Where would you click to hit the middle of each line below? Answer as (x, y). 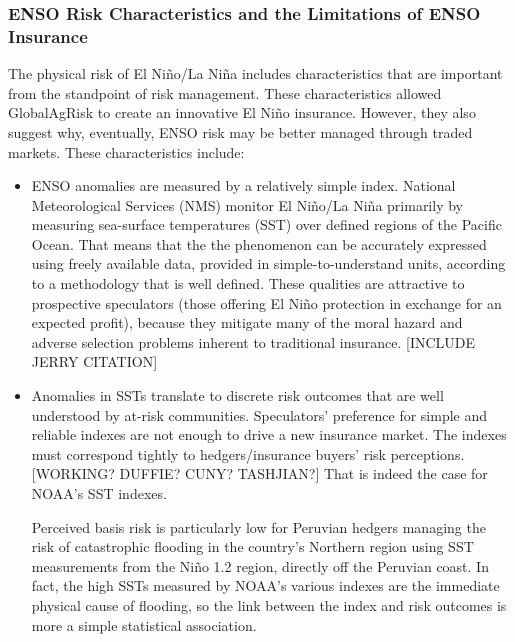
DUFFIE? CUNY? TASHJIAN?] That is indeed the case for (303, 473)
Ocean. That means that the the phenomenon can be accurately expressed (259, 243)
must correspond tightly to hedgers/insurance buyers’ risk (209, 453)
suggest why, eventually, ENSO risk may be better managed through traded (240, 131)
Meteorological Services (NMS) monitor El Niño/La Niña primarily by (247, 204)
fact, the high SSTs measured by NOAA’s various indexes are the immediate (265, 585)
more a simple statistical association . (144, 624)
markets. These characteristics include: (126, 151)
